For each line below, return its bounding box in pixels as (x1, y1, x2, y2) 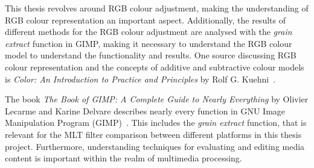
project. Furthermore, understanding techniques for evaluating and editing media (5, 140, 305, 152)
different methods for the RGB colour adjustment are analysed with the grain (5, 25, 292, 38)
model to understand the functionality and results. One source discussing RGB (5, 49, 296, 61)
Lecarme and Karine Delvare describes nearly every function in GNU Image (5, 104, 286, 117)
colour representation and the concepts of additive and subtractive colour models (5, 60, 304, 73)
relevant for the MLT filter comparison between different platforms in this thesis (5, 128, 302, 140)
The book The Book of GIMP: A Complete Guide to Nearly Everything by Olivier (5, 93, 309, 105)
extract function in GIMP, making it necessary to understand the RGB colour (5, 37, 292, 49)
